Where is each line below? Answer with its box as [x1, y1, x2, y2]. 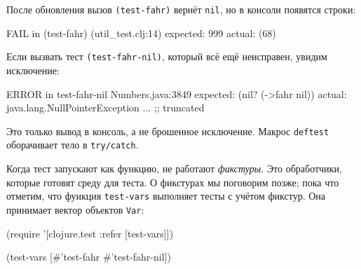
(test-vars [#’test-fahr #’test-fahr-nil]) [6, 249, 171, 264]
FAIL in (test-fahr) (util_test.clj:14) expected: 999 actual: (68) [6, 25, 276, 40]
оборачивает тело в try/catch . [6, 137, 139, 152]
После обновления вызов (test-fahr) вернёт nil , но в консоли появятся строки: [6, 2, 356, 16]
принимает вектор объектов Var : [6, 202, 144, 216]
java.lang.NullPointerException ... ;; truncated [6, 100, 205, 115]
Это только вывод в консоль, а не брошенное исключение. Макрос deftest [6, 123, 329, 138]
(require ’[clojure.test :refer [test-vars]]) [6, 226, 174, 240]
